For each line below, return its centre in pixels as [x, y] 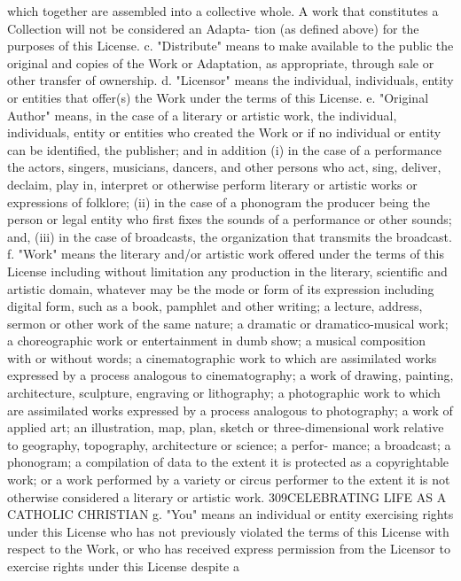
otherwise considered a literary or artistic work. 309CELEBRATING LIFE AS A [227, 496]
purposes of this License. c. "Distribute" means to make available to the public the [230, 46]
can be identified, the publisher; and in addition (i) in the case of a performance [224, 149]
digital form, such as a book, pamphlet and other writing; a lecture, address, [215, 306]
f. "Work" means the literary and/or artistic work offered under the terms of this [226, 254]
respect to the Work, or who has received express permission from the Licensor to [229, 549]
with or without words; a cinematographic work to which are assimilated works [222, 357]
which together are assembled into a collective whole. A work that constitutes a [223, 11]
